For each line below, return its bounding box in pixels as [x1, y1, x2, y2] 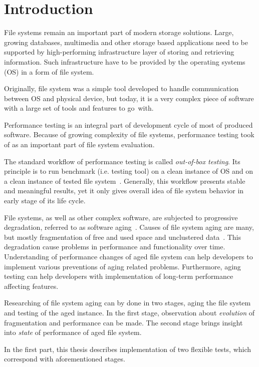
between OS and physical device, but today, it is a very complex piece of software [4, 93, 254, 103]
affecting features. [4, 280, 59, 291]
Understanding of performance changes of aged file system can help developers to [4, 251, 253, 261]
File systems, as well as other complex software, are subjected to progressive [4, 212, 238, 222]
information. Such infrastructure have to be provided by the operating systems [4, 56, 245, 67]
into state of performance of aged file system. [4, 327, 142, 337]
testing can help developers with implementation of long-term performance [4, 271, 233, 281]
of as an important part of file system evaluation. [4, 139, 155, 150]
